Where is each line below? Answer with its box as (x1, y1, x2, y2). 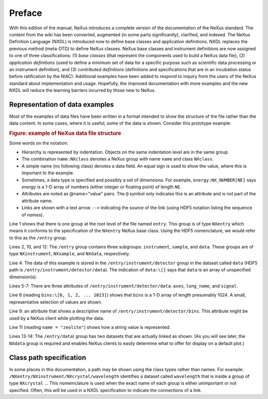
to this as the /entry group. (9, 235, 67, 240)
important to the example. (21, 170, 74, 176)
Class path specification (9, 353, 86, 362)
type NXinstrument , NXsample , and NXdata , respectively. (9, 251, 130, 257)
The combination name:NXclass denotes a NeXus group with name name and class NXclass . (21, 156, 214, 162)
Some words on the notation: (9, 140, 68, 146)
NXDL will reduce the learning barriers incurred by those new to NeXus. (9, 87, 156, 93)
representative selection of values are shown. (9, 299, 103, 305)
